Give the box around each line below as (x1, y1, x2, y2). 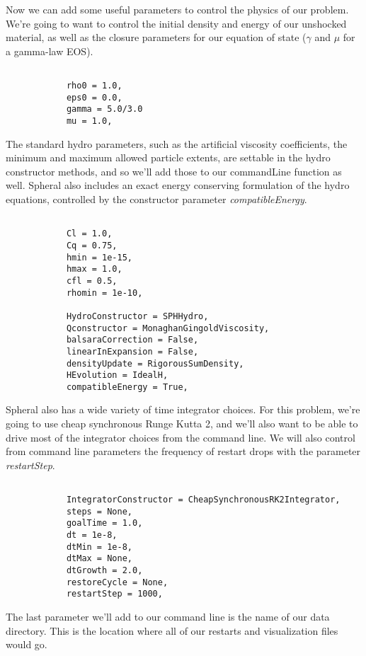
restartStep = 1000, (66, 589, 163, 599)
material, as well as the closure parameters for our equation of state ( (6, 30, 307, 45)
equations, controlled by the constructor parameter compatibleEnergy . (6, 192, 307, 207)
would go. (6, 637, 47, 652)
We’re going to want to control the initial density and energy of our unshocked (6, 16, 347, 30)
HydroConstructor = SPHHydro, (66, 311, 209, 321)
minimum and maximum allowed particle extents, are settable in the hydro (6, 150, 331, 165)
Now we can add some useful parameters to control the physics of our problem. (6, 2, 349, 16)
